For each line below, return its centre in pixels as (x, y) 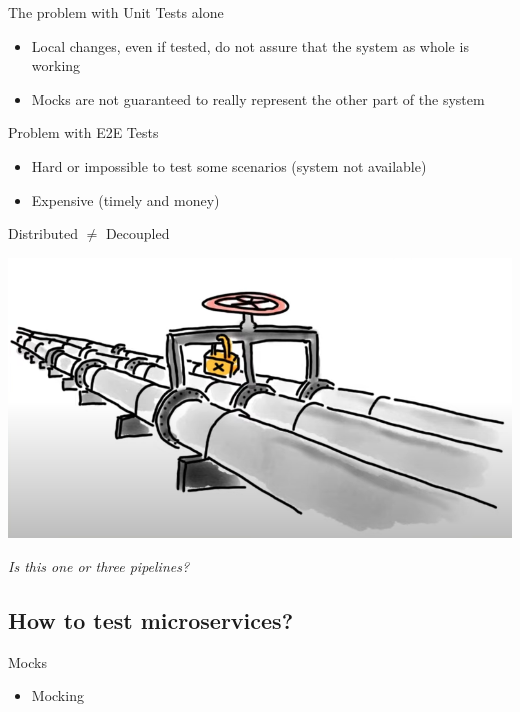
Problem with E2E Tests (83, 132)
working (56, 65)
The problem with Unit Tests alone (116, 12)
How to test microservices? (151, 620)
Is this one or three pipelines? (99, 566)
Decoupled (137, 233)
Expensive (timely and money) (125, 199)
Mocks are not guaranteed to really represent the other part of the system (258, 98)
